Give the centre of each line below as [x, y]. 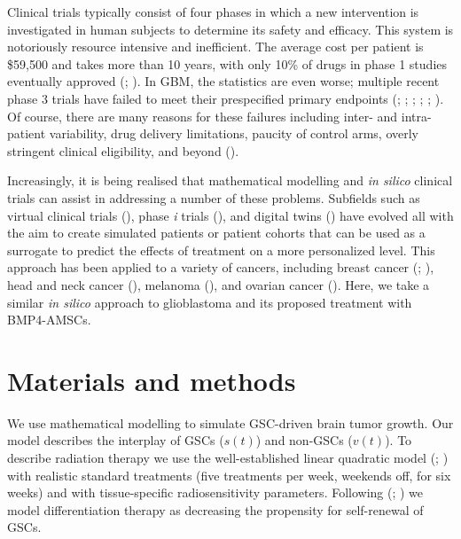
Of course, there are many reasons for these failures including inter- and [203, 116]
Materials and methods [152, 380]
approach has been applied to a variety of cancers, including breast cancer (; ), [221, 267]
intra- [416, 116]
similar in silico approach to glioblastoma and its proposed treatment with [210, 302]
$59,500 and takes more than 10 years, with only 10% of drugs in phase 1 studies [227, 63]
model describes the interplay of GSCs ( [116, 440]
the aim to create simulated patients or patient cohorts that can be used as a [216, 233]
